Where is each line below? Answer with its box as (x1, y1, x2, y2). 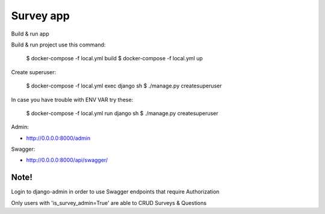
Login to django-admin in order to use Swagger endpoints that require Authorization (11, 188, 220, 195)
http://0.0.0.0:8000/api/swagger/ (26, 157, 108, 164)
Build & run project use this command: (11, 41, 106, 48)
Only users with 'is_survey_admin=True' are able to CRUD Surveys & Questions (11, 199, 207, 206)
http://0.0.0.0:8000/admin (26, 134, 91, 142)
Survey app (11, 9, 70, 22)
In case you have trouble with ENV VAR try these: (11, 96, 134, 103)
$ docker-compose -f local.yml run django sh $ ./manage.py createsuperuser (26, 109, 219, 117)
